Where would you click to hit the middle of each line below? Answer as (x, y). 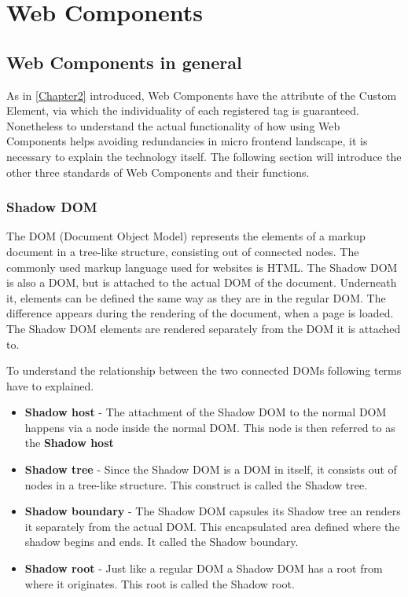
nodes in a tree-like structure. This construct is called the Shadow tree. (196, 484)
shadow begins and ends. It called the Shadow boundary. (162, 542)
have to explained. (50, 385)
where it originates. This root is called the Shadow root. (160, 583)
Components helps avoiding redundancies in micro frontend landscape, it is (187, 141)
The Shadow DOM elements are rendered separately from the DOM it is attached (204, 328)
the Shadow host (69, 443)
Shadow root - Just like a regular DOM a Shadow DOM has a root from (204, 568)
